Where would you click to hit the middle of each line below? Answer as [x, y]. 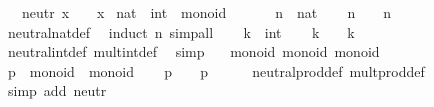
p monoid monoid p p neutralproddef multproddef [216, 70]
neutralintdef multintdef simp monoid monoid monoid [193, 51]
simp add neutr [57, 90]
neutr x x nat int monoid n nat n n [206, 12]
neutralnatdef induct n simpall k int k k [181, 31]
